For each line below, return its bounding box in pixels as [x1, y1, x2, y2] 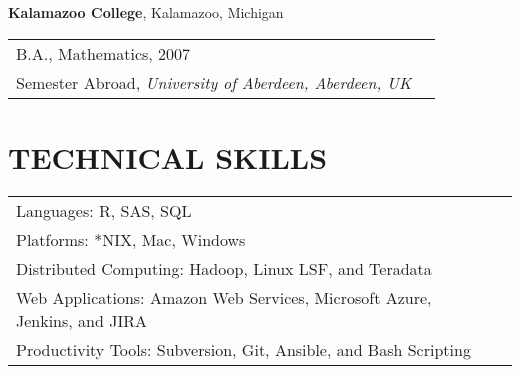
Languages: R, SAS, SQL [16, 198, 192, 222]
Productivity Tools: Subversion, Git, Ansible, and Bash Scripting [16, 337, 471, 361]
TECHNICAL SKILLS [8, 136, 328, 177]
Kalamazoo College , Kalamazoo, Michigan [8, 2, 284, 22]
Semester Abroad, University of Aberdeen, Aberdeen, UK [16, 70, 412, 94]
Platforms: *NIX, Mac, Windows [16, 227, 246, 251]
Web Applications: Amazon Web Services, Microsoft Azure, [16, 285, 432, 309]
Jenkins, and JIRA [16, 308, 147, 332]
